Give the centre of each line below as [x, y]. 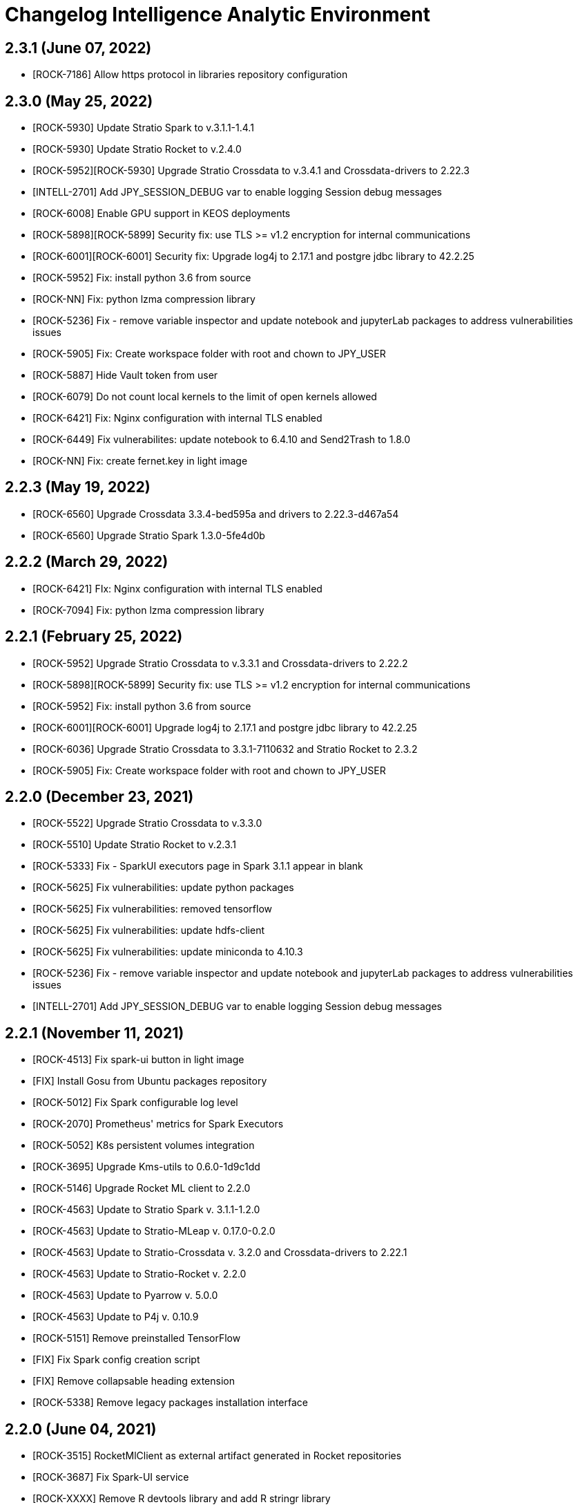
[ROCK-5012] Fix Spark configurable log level [135, 1103]
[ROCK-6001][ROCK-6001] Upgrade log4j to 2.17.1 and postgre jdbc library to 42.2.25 [225, 727]
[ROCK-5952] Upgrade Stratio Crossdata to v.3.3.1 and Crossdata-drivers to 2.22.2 [220, 663]
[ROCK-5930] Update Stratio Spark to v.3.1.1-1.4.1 [143, 128]
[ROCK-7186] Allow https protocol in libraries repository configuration [190, 75]
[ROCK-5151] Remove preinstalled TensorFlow [137, 1338]
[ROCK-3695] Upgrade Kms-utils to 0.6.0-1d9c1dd [146, 1167]
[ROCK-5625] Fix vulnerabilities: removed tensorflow [153, 909]
